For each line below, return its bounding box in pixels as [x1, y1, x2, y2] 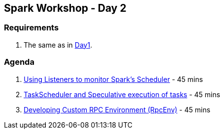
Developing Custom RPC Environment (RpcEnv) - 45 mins [24, 105, 211, 114]
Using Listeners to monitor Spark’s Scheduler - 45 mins [24, 75, 203, 83]
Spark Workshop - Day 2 [4, 2, 127, 14]
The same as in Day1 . [24, 40, 93, 49]
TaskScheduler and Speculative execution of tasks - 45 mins [24, 90, 221, 99]
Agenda [4, 57, 34, 67]
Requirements [4, 23, 59, 33]
